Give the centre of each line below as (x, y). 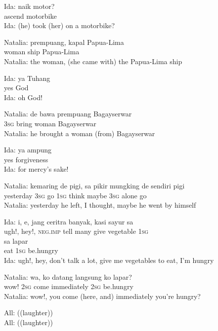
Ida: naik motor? (29, 6)
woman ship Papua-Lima (42, 52)
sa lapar (16, 240)
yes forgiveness (26, 159)
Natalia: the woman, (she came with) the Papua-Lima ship (93, 61)
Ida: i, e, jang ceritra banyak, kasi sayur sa (69, 221)
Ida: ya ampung (28, 150)
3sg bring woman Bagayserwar (50, 123)
